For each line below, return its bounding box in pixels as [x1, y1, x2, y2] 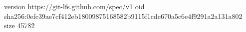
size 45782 [4, 20, 35, 31]
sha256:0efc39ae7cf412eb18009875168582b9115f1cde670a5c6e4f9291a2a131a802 [4, 11, 243, 21]
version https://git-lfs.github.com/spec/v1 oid [4, 1, 145, 11]
